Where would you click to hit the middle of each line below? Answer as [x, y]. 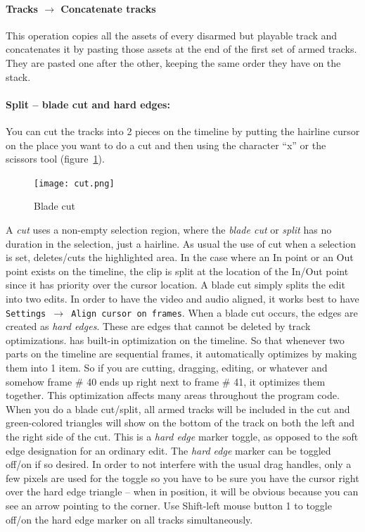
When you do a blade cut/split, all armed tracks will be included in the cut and [178, 408]
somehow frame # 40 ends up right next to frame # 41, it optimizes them [166, 381]
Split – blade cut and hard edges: [88, 104]
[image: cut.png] [74, 183]
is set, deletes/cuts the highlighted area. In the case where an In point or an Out [180, 257]
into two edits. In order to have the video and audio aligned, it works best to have [182, 298]
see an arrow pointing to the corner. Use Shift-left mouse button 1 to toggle [169, 505]
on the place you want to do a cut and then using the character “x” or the [166, 145]
